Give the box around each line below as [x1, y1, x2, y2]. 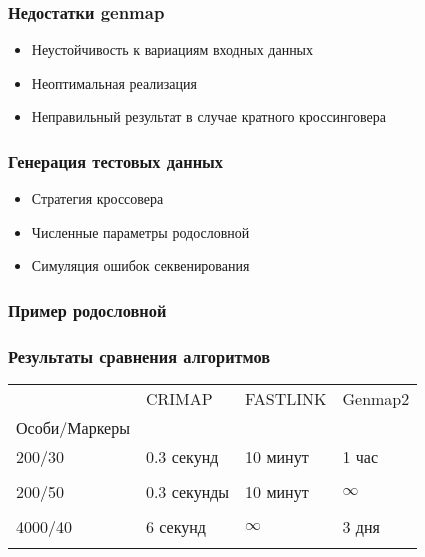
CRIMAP [145, 387, 213, 411]
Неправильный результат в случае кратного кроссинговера [31, 106, 386, 127]
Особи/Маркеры [16, 416, 130, 440]
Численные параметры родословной [31, 221, 250, 242]
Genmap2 [342, 387, 410, 411]
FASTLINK [245, 387, 327, 411]
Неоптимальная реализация [31, 72, 197, 93]
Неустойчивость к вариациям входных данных [31, 39, 314, 60]
